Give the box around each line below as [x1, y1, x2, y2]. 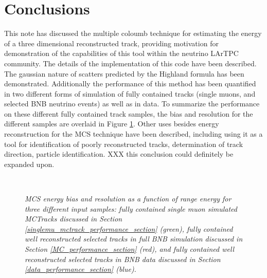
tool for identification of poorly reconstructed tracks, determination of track [4, 138, 243, 149]
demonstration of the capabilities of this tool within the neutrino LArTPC [4, 48, 239, 59]
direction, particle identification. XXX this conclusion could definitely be [4, 149, 234, 159]
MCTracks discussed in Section [25, 213, 122, 224]
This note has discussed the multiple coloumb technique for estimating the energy [4, 28, 262, 39]
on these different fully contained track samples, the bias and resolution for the [4, 108, 253, 119]
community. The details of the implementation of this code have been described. [4, 58, 257, 68]
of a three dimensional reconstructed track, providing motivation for [4, 38, 219, 48]
